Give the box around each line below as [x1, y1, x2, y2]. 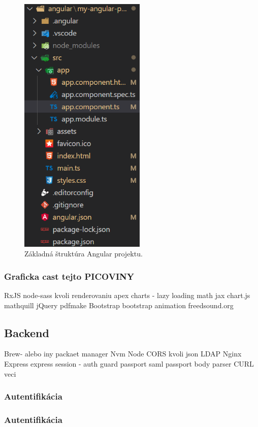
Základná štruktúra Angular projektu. [24, 248, 143, 259]
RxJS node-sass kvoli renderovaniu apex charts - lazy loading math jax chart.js [4, 290, 250, 301]
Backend [4, 324, 49, 340]
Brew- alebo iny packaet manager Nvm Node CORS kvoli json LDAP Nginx [4, 348, 242, 359]
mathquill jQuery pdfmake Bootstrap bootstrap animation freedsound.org [4, 300, 234, 310]
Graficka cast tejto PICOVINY [4, 270, 134, 282]
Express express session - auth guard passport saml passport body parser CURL [4, 358, 254, 369]
